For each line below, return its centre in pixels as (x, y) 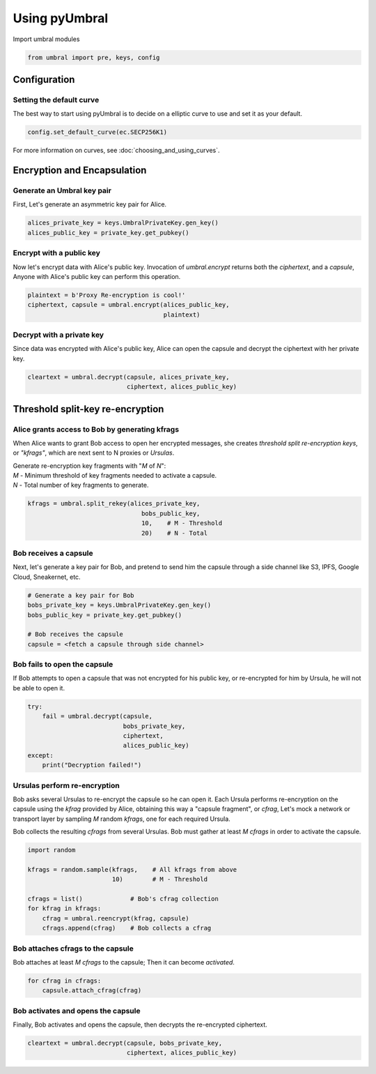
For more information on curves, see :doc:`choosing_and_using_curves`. (116, 151)
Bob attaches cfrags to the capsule (73, 948)
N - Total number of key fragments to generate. (81, 485)
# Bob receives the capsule (75, 634)
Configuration (44, 79)
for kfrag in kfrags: (64, 909)
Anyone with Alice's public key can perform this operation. (97, 276)
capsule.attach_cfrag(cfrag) (92, 991)
